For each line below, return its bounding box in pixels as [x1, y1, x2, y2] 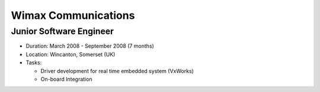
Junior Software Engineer [11, 26, 114, 37]
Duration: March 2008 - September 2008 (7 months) [25, 42, 154, 50]
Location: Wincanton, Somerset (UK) [25, 51, 116, 58]
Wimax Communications [11, 9, 135, 22]
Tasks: [25, 59, 42, 66]
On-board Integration [40, 75, 92, 83]
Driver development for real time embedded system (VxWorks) [40, 67, 194, 74]
